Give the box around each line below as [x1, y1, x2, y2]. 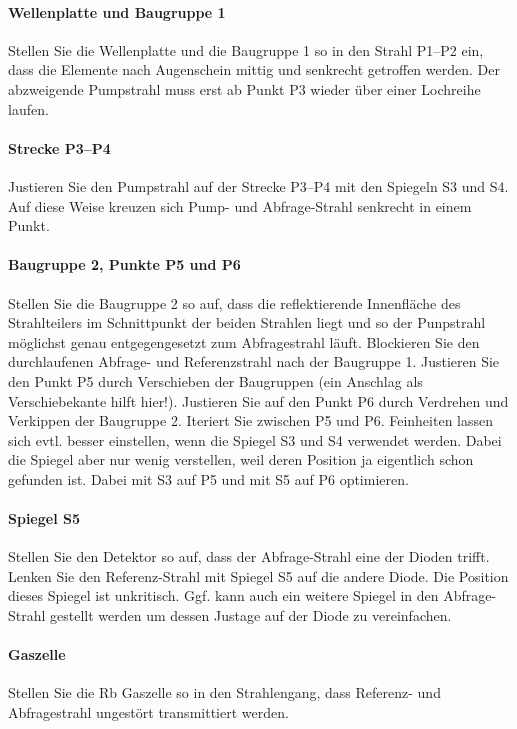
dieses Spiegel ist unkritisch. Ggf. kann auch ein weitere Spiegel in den [8, 585, 439, 606]
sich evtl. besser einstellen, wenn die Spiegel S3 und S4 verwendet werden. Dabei [8, 429, 502, 450]
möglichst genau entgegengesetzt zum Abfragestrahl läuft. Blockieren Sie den [8, 331, 480, 352]
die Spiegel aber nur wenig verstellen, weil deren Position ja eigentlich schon [8, 449, 474, 470]
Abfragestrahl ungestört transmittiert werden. [8, 702, 289, 723]
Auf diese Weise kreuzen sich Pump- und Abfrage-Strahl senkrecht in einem [8, 195, 472, 216]
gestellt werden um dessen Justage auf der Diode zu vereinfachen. [50, 605, 452, 626]
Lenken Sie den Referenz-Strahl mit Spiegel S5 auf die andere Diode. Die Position [8, 565, 509, 586]
